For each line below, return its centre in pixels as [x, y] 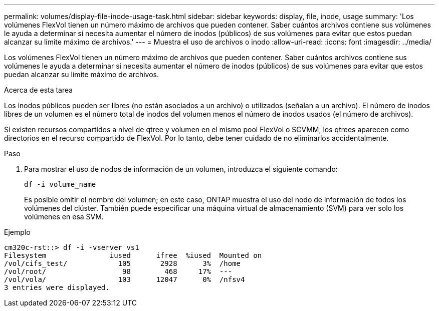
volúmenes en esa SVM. [64, 217]
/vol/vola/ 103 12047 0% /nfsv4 [125, 279]
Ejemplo [17, 232]
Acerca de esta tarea [39, 90]
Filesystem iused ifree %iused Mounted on [133, 255]
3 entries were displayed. [57, 287]
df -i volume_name [60, 184]
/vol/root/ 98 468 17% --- [118, 271]
